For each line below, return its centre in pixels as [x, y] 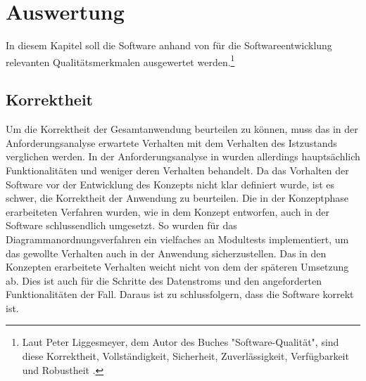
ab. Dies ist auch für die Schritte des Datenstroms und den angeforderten [164, 280]
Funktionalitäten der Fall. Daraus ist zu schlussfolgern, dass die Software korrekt [180, 294]
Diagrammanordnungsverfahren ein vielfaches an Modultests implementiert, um [177, 239]
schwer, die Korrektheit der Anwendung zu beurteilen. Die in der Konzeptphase [177, 198]
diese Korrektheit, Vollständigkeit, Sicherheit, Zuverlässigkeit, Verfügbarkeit [185, 356]
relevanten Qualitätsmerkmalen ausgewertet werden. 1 [120, 60]
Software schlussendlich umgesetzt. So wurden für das [121, 225]
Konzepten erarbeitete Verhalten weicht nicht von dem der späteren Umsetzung [177, 267]
